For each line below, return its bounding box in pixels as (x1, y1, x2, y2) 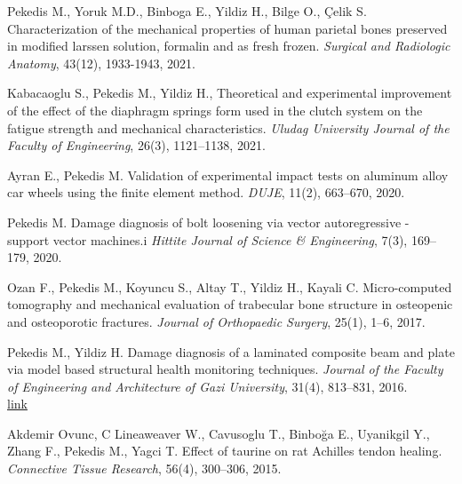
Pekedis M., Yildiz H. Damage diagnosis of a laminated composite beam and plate (7, 342, 455, 361)
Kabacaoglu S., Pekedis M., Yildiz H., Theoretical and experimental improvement (7, 83, 452, 102)
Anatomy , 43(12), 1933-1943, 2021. (7, 53, 195, 72)
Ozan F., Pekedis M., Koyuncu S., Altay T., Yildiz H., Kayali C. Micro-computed (7, 277, 452, 296)
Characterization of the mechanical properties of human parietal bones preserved (7, 19, 448, 37)
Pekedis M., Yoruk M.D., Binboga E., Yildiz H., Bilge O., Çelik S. (7, 2, 367, 20)
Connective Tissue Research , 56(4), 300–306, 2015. (7, 459, 282, 478)
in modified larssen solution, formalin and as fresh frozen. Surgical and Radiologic (7, 36, 450, 55)
